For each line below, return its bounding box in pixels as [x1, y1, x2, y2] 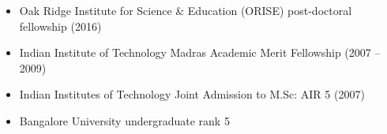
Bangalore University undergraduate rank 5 [19, 112, 230, 128]
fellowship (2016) [19, 17, 102, 34]
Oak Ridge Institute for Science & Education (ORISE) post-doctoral [19, 2, 352, 18]
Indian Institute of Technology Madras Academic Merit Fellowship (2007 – [19, 44, 381, 61]
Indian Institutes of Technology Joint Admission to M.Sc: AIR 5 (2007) [19, 86, 365, 102]
